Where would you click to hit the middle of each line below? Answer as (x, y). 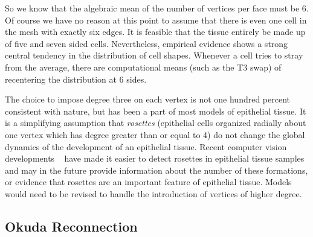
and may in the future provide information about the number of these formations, (156, 170)
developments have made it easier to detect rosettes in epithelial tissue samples (155, 158)
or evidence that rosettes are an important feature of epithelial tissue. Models (148, 182)
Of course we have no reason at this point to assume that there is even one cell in (156, 20)
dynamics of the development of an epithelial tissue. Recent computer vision (146, 146)
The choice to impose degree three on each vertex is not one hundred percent (148, 99)
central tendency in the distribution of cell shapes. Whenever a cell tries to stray (154, 55)
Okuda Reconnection (71, 226)
